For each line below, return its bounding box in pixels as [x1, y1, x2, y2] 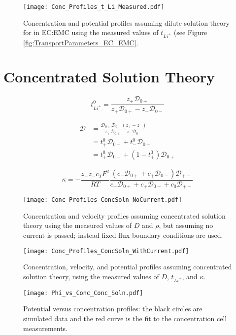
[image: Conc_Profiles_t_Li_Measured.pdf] [23, 3, 165, 10]
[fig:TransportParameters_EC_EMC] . [23, 37, 138, 47]
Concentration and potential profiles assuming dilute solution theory [23, 17, 230, 28]
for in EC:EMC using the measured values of [23, 27, 159, 37]
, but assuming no [159, 220, 213, 230]
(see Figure [173, 27, 207, 37]
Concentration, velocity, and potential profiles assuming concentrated [23, 261, 232, 272]
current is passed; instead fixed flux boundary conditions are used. [23, 230, 223, 240]
